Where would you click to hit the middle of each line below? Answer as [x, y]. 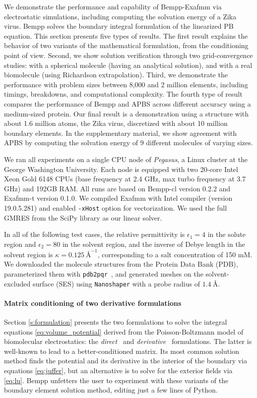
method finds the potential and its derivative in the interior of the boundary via [126, 361]
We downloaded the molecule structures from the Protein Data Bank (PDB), [121, 264]
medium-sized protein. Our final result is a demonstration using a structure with [127, 113]
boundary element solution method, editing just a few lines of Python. [111, 390]
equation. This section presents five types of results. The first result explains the [126, 35]
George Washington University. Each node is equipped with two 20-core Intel [121, 169]
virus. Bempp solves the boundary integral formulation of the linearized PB [119, 26]
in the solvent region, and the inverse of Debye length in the [154, 244]
